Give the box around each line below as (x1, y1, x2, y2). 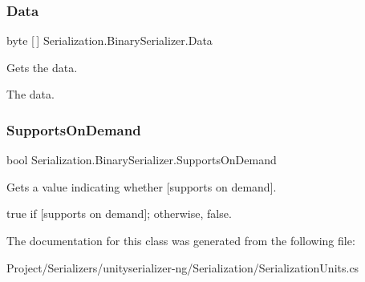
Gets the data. (6, 58, 78, 75)
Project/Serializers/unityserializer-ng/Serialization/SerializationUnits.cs (6, 259, 359, 276)
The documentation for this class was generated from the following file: (6, 232, 355, 248)
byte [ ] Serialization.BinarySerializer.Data (6, 32, 213, 49)
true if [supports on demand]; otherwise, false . (6, 205, 232, 222)
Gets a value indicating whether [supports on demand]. (6, 178, 277, 195)
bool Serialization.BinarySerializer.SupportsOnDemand (6, 151, 277, 168)
